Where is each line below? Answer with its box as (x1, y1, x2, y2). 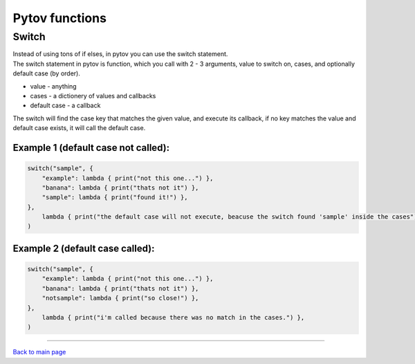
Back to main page (12, 348, 66, 356)
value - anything (30, 82, 77, 90)
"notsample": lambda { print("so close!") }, (41, 294, 199, 302)
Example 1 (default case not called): (12, 142, 169, 154)
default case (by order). (12, 69, 81, 78)
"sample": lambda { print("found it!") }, (41, 194, 188, 201)
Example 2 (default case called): (12, 242, 155, 254)
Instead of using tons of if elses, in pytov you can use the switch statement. (12, 50, 228, 58)
